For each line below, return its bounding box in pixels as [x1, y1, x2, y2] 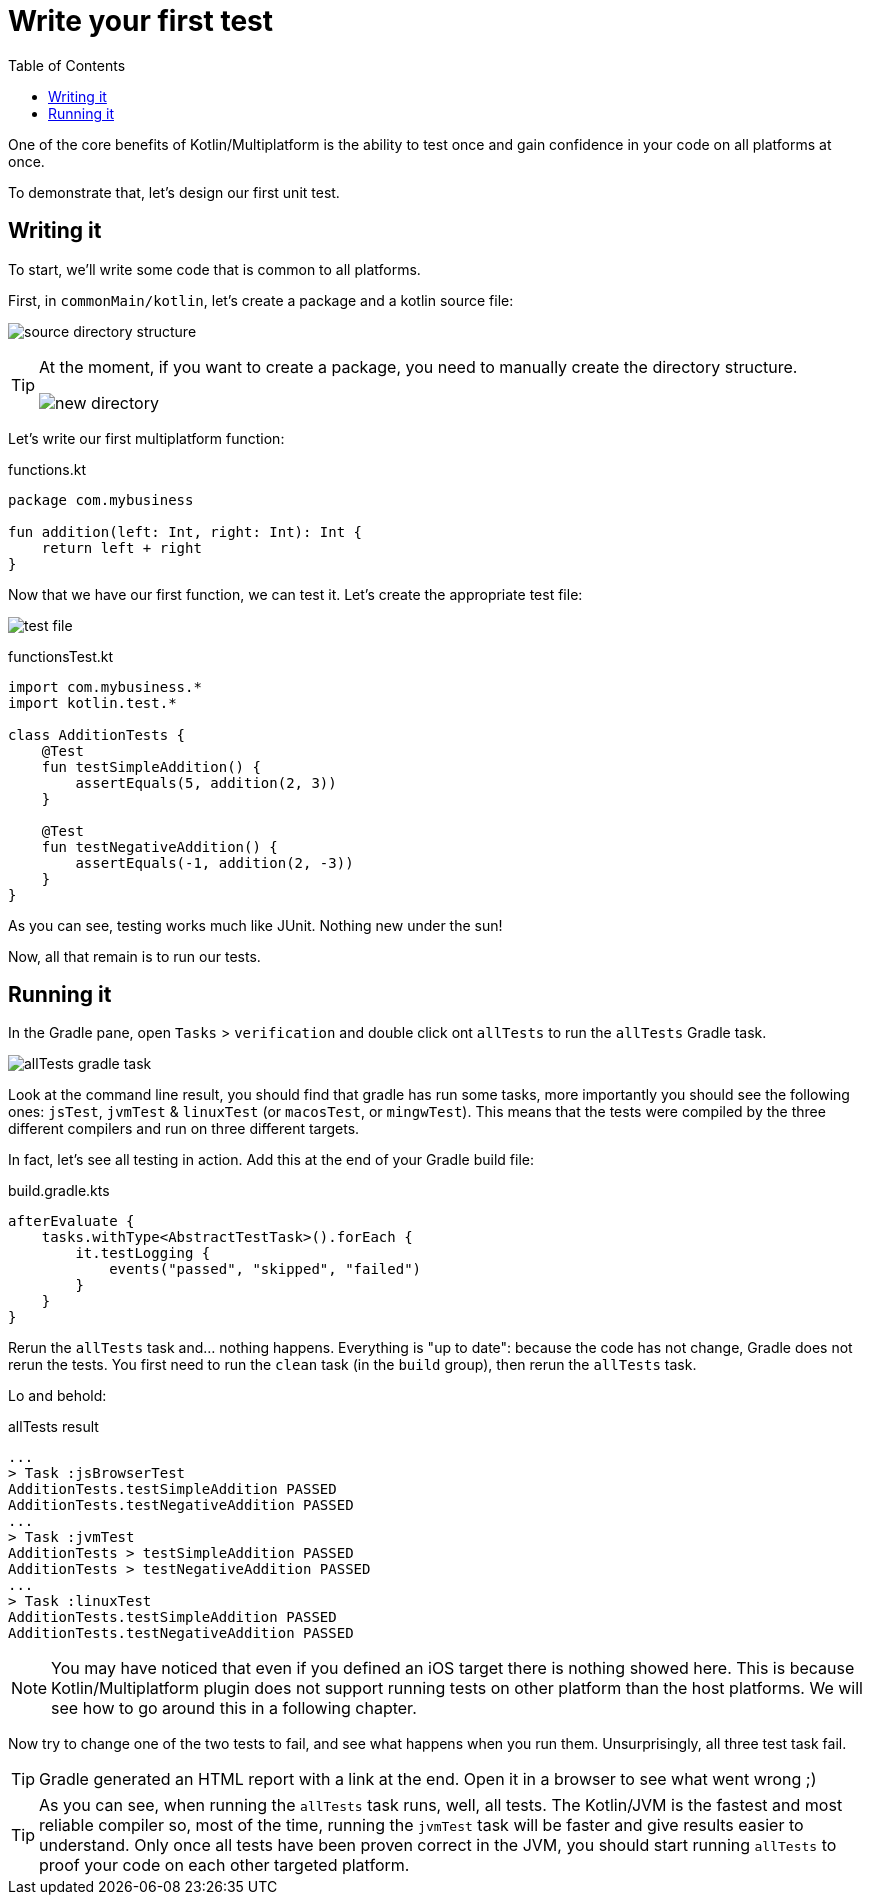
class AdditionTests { [8, 726, 186, 743]
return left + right [41, 539, 202, 556]
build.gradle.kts [8, 1182, 110, 1200]
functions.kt [8, 460, 87, 478]
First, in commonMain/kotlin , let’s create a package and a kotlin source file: [8, 291, 514, 309]
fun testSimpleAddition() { [41, 758, 261, 775]
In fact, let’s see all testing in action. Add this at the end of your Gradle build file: [8, 1151, 534, 1169]
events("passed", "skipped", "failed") [109, 1261, 422, 1278]
